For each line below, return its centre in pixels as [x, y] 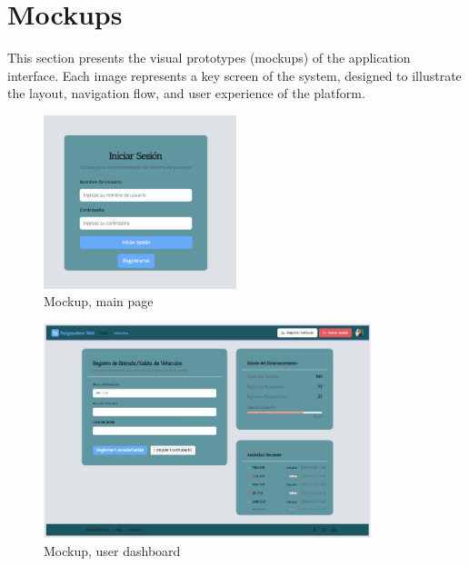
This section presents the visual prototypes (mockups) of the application [209, 58]
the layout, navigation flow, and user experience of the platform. [186, 93]
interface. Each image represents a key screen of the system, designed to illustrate [234, 75]
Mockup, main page [99, 301]
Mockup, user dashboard [112, 550]
